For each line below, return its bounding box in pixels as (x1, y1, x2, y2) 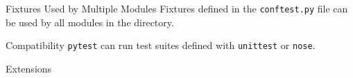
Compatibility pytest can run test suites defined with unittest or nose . (6, 38, 316, 52)
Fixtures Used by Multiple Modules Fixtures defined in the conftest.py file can (6, 1, 348, 15)
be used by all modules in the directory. (6, 14, 174, 29)
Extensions (6, 61, 52, 75)
